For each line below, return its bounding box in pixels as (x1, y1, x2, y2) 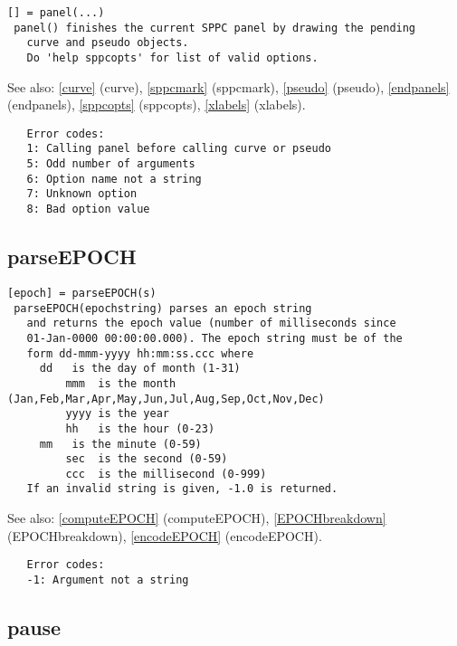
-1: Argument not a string (26, 573, 189, 586)
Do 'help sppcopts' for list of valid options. (26, 51, 319, 64)
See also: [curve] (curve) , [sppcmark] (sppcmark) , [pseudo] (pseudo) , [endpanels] (7, 77, 450, 96)
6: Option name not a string (26, 172, 202, 185)
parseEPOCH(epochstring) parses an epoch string (14, 301, 312, 315)
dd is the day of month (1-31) (39, 362, 241, 375)
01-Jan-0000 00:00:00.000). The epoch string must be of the (26, 331, 403, 345)
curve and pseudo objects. (26, 36, 189, 50)
